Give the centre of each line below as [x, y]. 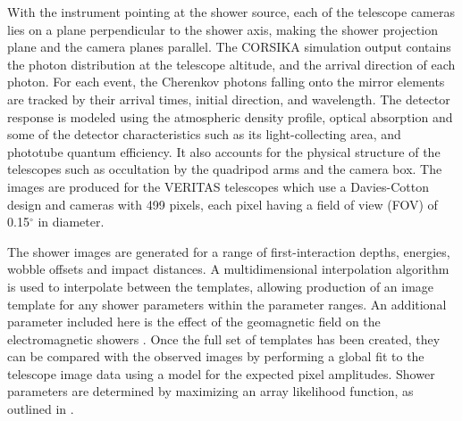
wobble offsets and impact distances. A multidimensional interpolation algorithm [228, 269]
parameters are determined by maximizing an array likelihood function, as [210, 391]
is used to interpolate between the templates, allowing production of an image [221, 286]
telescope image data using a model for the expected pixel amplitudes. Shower [221, 373]
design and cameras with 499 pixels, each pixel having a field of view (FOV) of [223, 204]
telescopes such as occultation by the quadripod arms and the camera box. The [225, 169]
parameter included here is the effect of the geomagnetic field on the [194, 322]
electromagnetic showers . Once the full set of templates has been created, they [224, 338]
